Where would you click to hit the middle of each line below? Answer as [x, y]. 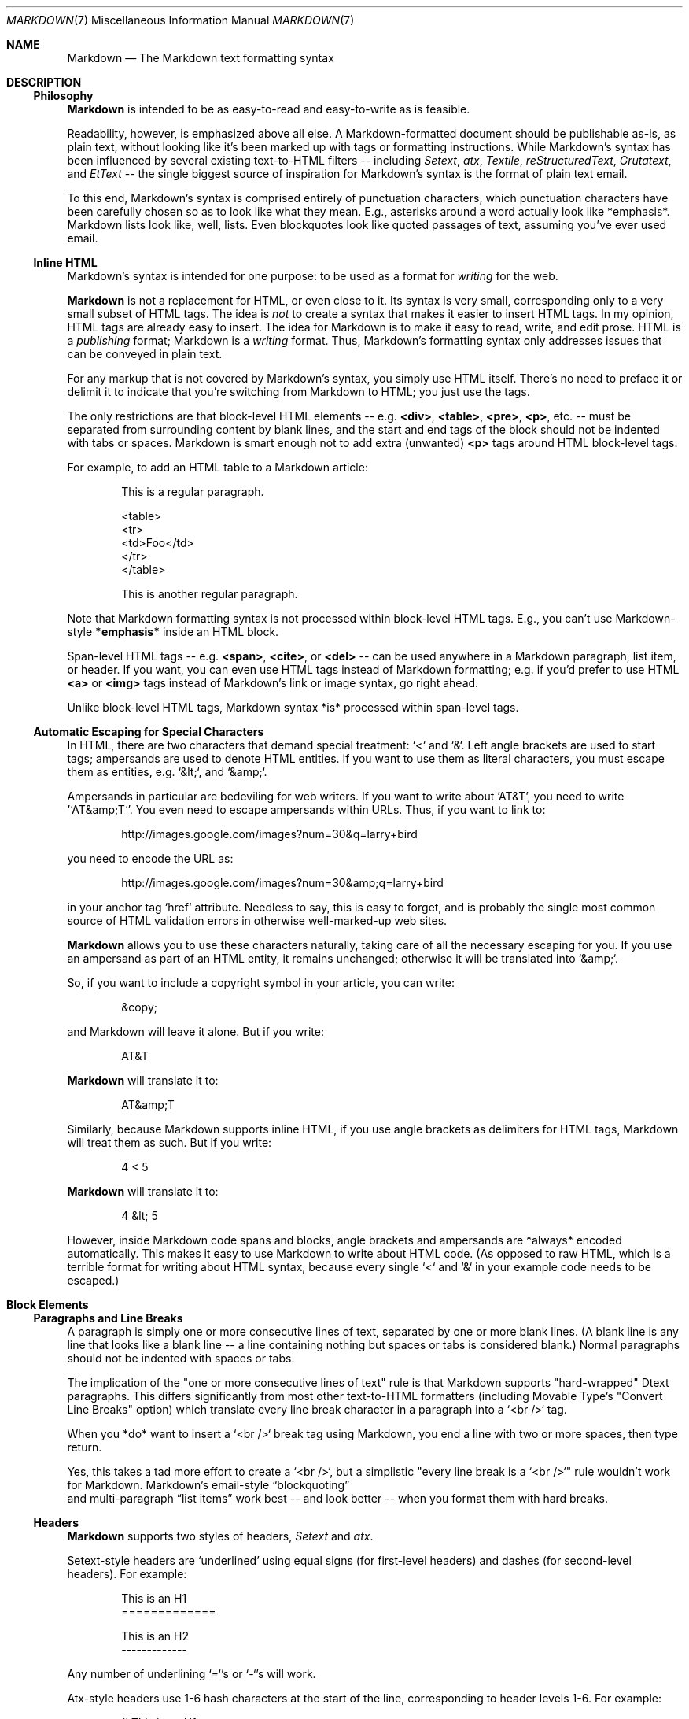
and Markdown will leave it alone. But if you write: [195, 1031]
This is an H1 [154, 1598]
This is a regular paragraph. [193, 492]
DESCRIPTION [44, 82]
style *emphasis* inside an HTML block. [173, 632]
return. [85, 1447]
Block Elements [48, 1305]
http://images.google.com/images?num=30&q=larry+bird [269, 834]
